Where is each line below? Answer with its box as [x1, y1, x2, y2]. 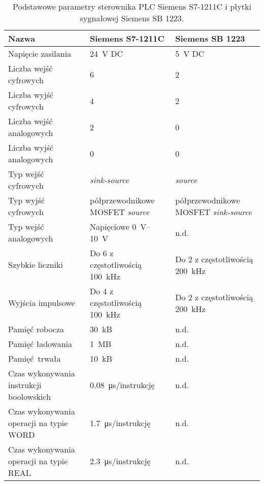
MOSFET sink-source [175, 206, 252, 218]
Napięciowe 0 [90, 221, 137, 232]
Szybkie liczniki [8, 259, 63, 270]
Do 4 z [90, 285, 114, 297]
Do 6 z [90, 247, 114, 259]
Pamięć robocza [8, 323, 64, 335]
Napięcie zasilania [8, 48, 72, 59]
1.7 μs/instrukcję [90, 417, 151, 429]
